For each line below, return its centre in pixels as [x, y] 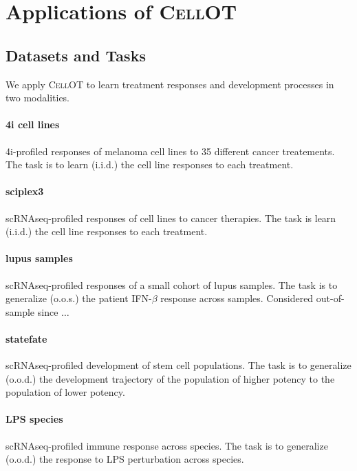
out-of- [330, 298]
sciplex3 [25, 191]
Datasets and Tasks [76, 55]
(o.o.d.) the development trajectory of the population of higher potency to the [170, 378]
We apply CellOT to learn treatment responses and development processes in [170, 84]
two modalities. [38, 98]
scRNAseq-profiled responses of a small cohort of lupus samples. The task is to [172, 284]
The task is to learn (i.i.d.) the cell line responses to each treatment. [150, 164]
